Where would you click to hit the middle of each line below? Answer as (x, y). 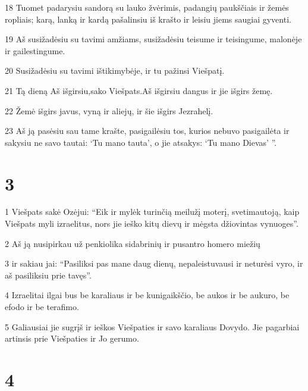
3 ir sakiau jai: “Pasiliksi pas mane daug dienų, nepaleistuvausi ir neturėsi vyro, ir (154, 263)
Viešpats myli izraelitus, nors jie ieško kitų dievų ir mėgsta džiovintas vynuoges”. (152, 223)
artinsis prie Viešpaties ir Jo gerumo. (72, 338)
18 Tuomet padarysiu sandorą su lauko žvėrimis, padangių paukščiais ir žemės (147, 7)
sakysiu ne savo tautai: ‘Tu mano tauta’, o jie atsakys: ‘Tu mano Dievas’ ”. (141, 142)
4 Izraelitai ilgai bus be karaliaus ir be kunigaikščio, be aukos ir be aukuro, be (147, 295)
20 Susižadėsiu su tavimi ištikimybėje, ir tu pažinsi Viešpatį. (115, 71)
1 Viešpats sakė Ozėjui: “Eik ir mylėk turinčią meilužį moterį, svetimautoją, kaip (152, 212)
